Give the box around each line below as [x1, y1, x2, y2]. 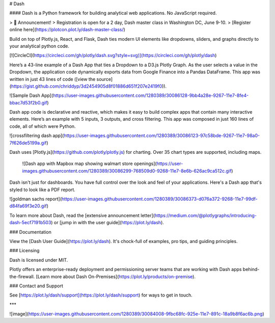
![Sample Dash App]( [9, 92, 53, 99]
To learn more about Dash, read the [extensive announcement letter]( [9, 212, 155, 219]
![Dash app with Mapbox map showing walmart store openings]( [22, 160, 157, 167]
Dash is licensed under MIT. [9, 257, 68, 263]
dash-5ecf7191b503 [9, 220, 51, 226]
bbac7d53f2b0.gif [9, 99, 47, 105]
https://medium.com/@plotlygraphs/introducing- [154, 212, 257, 219]
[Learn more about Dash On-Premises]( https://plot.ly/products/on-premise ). [36, 273, 196, 280]
